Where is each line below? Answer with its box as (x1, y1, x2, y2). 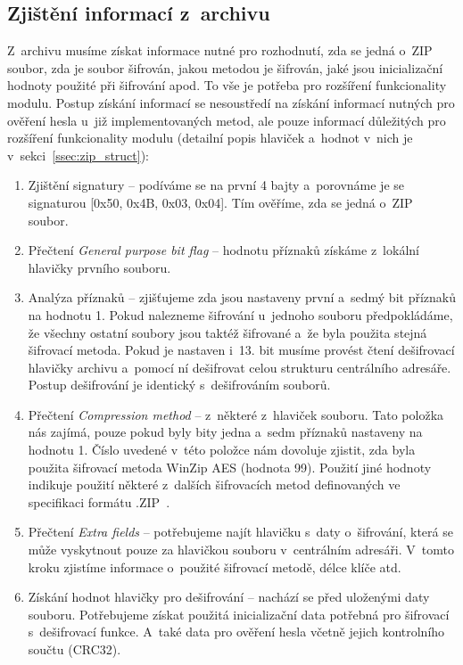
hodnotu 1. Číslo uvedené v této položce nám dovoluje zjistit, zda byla (28, 440, 416, 459)
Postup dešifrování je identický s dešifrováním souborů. (28, 375, 331, 394)
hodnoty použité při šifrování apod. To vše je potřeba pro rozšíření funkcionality (7, 76, 447, 94)
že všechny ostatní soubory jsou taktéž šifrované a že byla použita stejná (28, 323, 427, 341)
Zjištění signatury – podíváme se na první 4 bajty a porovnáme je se (28, 176, 405, 194)
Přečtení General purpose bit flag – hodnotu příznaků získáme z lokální (28, 241, 419, 259)
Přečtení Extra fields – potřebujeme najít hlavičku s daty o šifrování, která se (28, 522, 453, 541)
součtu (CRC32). (28, 640, 121, 659)
